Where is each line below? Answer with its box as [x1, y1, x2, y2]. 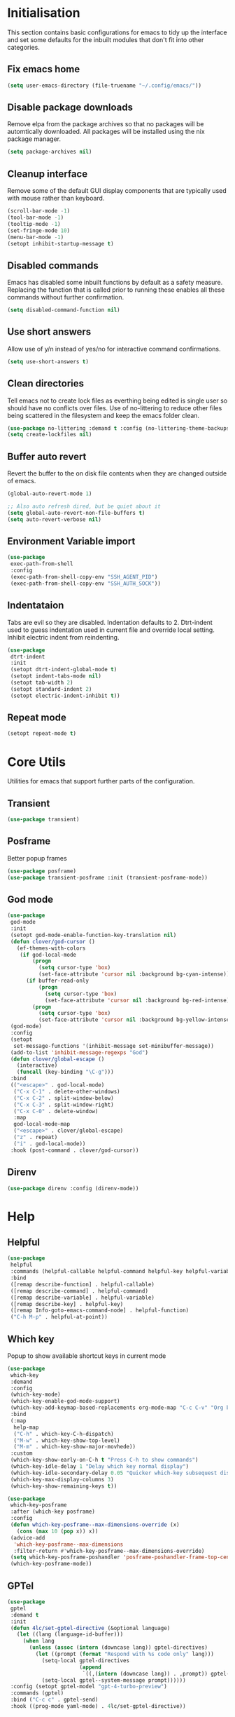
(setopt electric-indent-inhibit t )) [10, 692, 120, 699]
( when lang [22, 1638, 55, 1645]
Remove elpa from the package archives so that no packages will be [7, 120, 204, 128]
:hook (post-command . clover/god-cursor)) [10, 1147, 139, 1154]
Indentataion [7, 600, 64, 612]
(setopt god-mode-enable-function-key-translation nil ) [10, 931, 177, 938]
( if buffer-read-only [25, 977, 90, 985]
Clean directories [7, 377, 84, 390]
